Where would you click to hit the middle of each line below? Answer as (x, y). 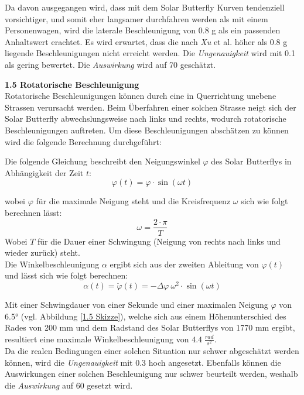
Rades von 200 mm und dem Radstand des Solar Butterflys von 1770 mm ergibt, (150, 327)
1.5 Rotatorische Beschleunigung (72, 84)
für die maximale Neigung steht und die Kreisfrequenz (133, 201)
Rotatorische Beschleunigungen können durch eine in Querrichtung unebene (141, 96)
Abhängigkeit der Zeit (44, 172)
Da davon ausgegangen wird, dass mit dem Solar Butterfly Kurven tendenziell (145, 7)
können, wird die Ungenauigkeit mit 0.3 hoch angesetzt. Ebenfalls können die (143, 362)
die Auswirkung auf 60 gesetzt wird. (69, 385)
